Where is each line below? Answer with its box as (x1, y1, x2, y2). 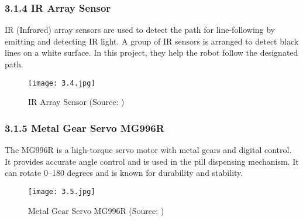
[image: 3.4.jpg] (28, 79, 95, 87)
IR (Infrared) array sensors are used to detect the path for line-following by (5, 23, 275, 36)
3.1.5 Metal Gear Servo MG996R (5, 120, 164, 135)
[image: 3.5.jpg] (28, 187, 95, 196)
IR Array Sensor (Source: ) (28, 96, 125, 108)
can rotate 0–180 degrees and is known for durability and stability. (5, 166, 243, 179)
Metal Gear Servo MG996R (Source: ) (28, 204, 164, 216)
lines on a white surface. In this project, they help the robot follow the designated (5, 46, 298, 59)
